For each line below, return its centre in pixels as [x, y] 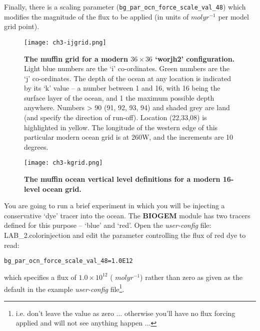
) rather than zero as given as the [191, 277]
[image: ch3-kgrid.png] [63, 163]
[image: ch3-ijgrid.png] [65, 42]
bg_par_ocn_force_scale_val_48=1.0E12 [68, 261]
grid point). [22, 26]
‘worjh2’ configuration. [195, 58]
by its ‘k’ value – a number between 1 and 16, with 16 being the [122, 88]
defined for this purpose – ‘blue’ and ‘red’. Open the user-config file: [108, 225]
